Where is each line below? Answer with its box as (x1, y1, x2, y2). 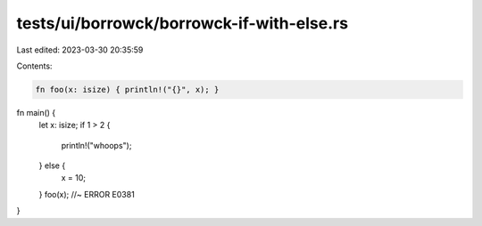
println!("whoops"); (61, 140, 132, 150)
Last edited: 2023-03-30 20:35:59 (16, 44, 144, 55)
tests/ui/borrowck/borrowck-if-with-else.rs (16, 13, 348, 33)
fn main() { (16, 107, 56, 117)
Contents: (16, 61, 53, 71)
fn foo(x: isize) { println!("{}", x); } (35, 85, 220, 94)
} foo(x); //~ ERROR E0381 (38, 189, 136, 199)
